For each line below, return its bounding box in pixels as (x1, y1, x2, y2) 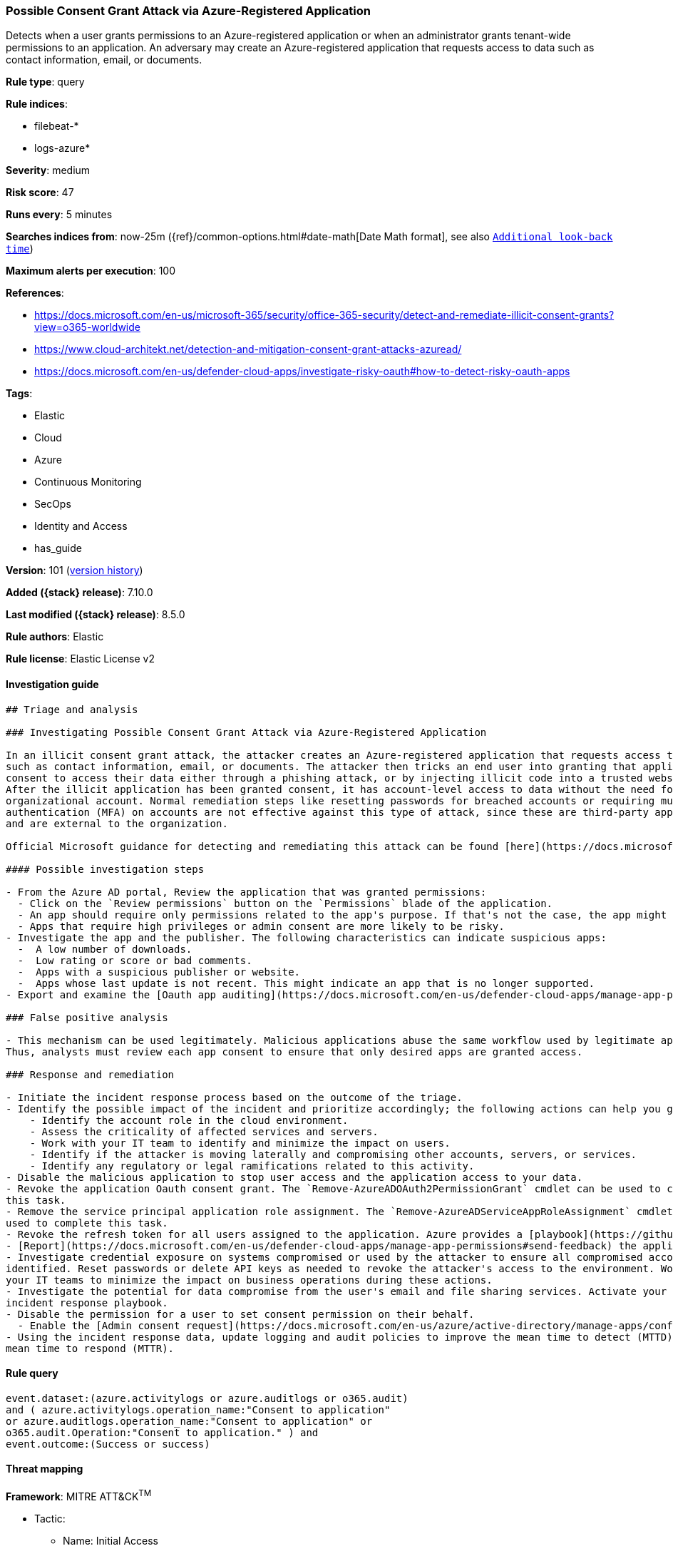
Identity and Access (34, 520, 128, 533)
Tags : (6, 387, 33, 400)
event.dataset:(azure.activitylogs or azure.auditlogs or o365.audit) (6, 1392, 409, 1404)
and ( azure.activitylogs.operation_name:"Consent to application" (6, 1403, 391, 1416)
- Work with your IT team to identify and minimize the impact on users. (29, 1137, 451, 1149)
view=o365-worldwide (34, 321, 140, 334)
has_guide (34, 542, 82, 555)
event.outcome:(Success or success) (6, 1438, 210, 1450)
